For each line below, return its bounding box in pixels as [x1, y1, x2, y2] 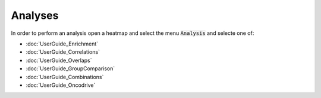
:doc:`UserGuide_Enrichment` [26, 40, 99, 47]
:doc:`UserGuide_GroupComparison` [26, 65, 115, 72]
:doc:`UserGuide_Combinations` [26, 73, 104, 80]
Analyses [11, 9, 59, 22]
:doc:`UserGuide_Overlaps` [26, 57, 92, 64]
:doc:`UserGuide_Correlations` [26, 48, 100, 55]
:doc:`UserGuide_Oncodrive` [26, 81, 96, 89]
